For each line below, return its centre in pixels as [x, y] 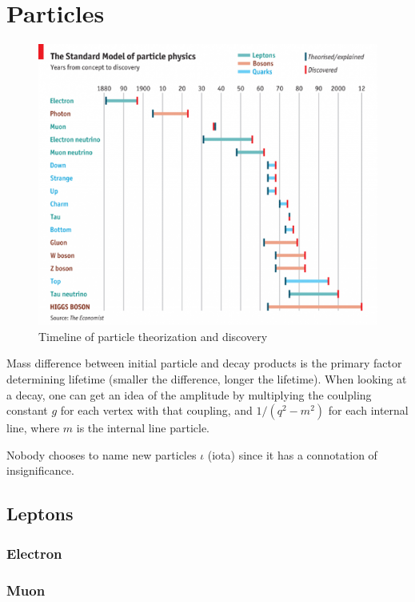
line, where [33, 428]
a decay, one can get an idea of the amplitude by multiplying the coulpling [189, 394]
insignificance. [40, 470]
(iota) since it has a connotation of [292, 454]
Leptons [40, 514]
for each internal [368, 410]
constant [27, 410]
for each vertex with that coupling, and [156, 410]
